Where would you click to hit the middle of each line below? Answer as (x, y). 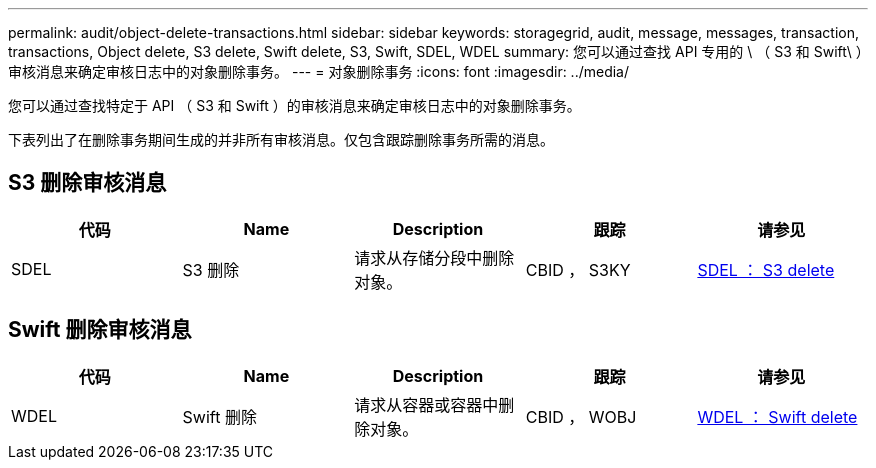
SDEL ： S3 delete (766, 269)
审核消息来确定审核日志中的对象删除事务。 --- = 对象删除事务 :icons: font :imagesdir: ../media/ (319, 71)
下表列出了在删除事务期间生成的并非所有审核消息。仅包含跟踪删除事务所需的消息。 (281, 139)
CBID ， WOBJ (581, 416)
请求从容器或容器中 (426, 404)
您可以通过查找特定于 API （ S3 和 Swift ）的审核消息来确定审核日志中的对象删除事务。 (294, 105)
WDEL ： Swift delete (777, 416)
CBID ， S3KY (578, 269)
